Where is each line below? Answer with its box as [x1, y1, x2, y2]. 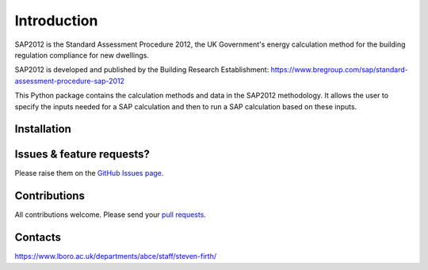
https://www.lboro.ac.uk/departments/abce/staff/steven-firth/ [14, 252, 217, 261]
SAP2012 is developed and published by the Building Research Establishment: [14, 65, 269, 74]
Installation [14, 123, 71, 136]
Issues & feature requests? [14, 147, 151, 162]
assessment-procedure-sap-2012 [14, 76, 125, 86]
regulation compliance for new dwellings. [14, 50, 150, 59]
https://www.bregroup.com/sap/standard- [270, 65, 408, 74]
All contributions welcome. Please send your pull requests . [14, 210, 206, 219]
